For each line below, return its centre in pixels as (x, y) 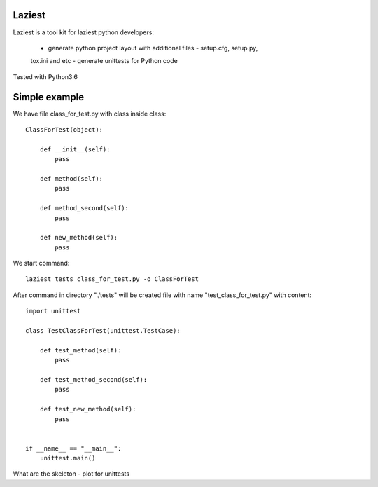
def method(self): (71, 178)
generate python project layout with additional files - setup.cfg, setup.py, (153, 48)
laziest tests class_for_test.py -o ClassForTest (112, 279)
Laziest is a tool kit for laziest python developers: (83, 32)
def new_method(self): (79, 238)
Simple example (49, 97)
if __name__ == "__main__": (73, 448)
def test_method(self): (80, 350)
